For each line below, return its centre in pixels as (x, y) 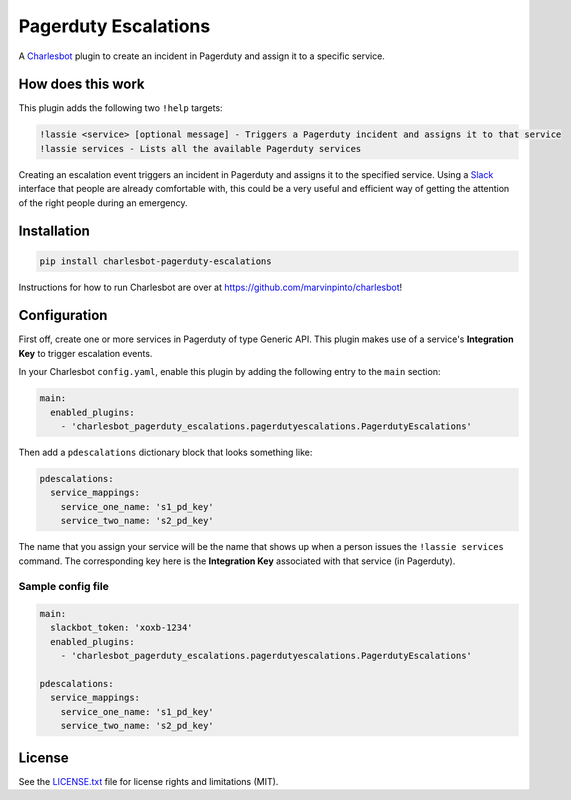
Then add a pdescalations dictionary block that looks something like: (165, 452)
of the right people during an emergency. (103, 202)
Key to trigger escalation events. (85, 353)
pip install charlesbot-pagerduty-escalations (155, 261)
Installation (54, 231)
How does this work (81, 84)
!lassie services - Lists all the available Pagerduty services (200, 148)
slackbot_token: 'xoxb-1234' (122, 628)
